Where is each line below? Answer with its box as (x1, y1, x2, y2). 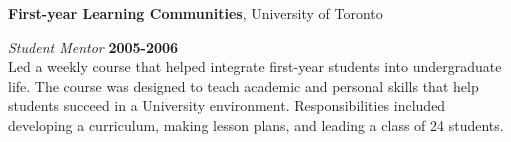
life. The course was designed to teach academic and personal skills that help (8, 75, 479, 96)
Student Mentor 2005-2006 (8, 36, 179, 57)
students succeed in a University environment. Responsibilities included (8, 95, 446, 116)
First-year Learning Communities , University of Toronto (8, 3, 383, 23)
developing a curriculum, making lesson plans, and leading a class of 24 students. (8, 114, 504, 135)
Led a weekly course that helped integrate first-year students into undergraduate (8, 56, 502, 77)
